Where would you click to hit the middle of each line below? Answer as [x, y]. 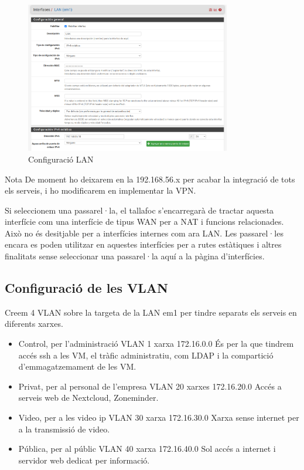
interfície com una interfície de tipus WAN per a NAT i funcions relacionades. [144, 222]
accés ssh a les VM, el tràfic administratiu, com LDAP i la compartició [146, 355]
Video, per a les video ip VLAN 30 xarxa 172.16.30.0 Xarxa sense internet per [159, 417]
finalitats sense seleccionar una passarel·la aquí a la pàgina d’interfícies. [135, 256]
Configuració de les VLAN [86, 288]
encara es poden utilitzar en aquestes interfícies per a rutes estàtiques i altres [143, 244]
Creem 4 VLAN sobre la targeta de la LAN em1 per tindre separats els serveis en [151, 312]
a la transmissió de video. [64, 429]
